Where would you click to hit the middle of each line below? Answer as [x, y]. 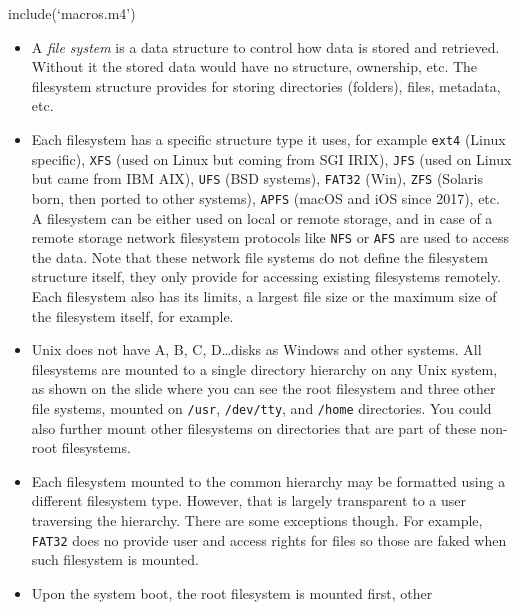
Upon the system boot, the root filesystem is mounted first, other [232, 592]
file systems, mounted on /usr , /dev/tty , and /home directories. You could [261, 408]
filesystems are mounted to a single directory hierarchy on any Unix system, [264, 368]
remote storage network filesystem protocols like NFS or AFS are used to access [270, 237]
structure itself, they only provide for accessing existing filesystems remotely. [266, 276]
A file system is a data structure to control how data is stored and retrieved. [265, 46]
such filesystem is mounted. [115, 559]
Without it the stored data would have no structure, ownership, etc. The [254, 66]
